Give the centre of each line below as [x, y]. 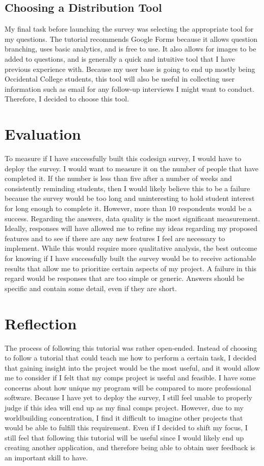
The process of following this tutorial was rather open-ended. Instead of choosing [131, 347]
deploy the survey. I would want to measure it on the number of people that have [132, 168]
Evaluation [43, 134]
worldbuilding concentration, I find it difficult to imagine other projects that [124, 417]
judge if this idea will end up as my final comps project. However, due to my [124, 408]
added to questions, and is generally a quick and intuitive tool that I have [120, 58]
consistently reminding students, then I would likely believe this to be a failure [127, 188]
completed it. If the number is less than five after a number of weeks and [118, 178]
